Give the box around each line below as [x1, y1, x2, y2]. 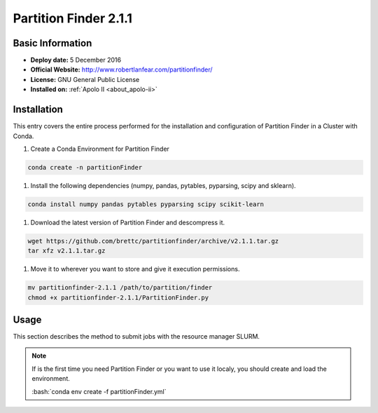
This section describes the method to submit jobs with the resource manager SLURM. [13, 332, 260, 341]
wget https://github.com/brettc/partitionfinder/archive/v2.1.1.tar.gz [27, 237, 279, 245]
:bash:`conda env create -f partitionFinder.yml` [31, 387, 167, 395]
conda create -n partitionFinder [27, 163, 143, 171]
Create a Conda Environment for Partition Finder [30, 144, 169, 153]
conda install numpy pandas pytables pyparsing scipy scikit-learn [27, 200, 265, 208]
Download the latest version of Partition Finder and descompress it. [30, 218, 225, 226]
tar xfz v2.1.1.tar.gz [27, 247, 106, 255]
